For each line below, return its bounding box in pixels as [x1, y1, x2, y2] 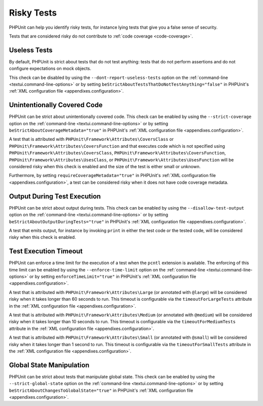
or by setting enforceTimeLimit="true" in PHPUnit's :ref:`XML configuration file [29, 273, 197, 279]
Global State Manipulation [9, 361, 90, 369]
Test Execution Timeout [9, 247, 83, 255]
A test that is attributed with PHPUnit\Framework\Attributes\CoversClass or [9, 136, 174, 142]
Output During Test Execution [9, 192, 101, 200]
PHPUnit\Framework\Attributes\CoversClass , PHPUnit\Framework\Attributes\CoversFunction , [9, 150, 226, 156]
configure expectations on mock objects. [9, 66, 92, 72]
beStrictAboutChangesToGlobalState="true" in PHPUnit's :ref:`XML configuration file [9, 387, 193, 393]
